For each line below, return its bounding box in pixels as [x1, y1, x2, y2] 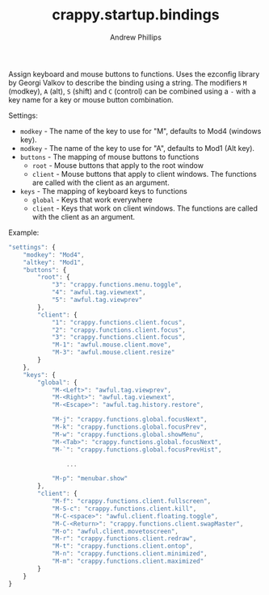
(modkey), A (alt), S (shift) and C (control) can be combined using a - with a [8, 86, 257, 96]
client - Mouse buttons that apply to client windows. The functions [32, 169, 257, 178]
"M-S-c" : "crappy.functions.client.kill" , [51, 505, 197, 513]
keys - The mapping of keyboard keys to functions [19, 186, 187, 195]
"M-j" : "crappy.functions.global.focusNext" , [51, 416, 208, 424]
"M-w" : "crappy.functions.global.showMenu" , [51, 430, 204, 438]
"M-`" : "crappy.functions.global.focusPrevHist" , [51, 446, 222, 454]
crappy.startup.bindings [52, 6, 220, 24]
